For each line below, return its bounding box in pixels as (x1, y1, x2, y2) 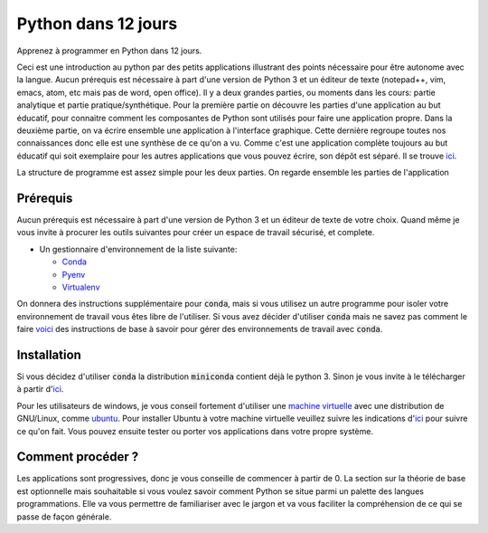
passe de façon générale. (16, 511, 112, 522)
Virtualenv (61, 281, 100, 292)
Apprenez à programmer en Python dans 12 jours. (16, 45, 202, 56)
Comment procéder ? (16, 449, 139, 465)
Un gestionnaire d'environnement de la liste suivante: (39, 243, 238, 254)
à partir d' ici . (16, 384, 64, 395)
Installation (16, 347, 81, 362)
